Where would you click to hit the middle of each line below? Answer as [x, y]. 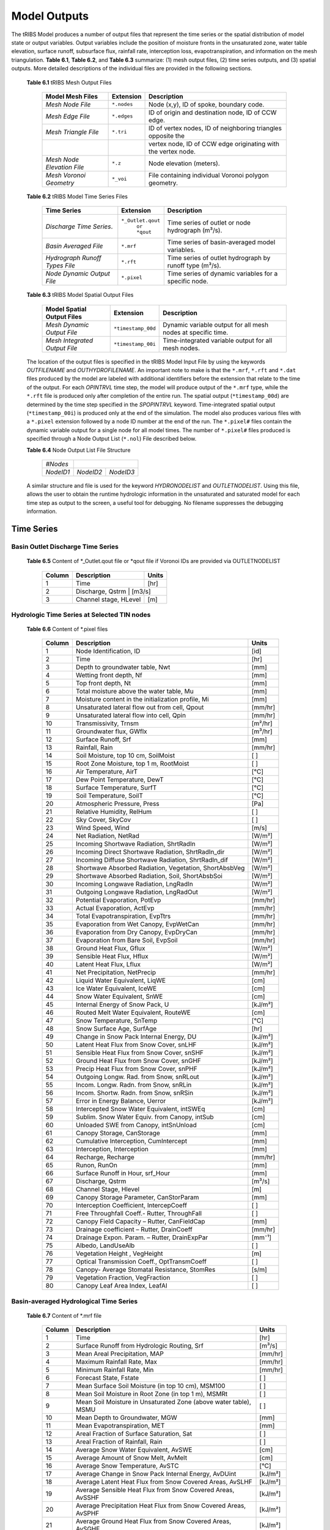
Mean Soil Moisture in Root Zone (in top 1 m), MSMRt [152, 1394]
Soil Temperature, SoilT [109, 796]
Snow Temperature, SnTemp [116, 1021]
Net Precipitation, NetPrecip [116, 972]
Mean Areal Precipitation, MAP [120, 1354]
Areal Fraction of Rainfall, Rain [119, 1442]
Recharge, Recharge [105, 1157]
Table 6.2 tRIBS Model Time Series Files [77, 196]
